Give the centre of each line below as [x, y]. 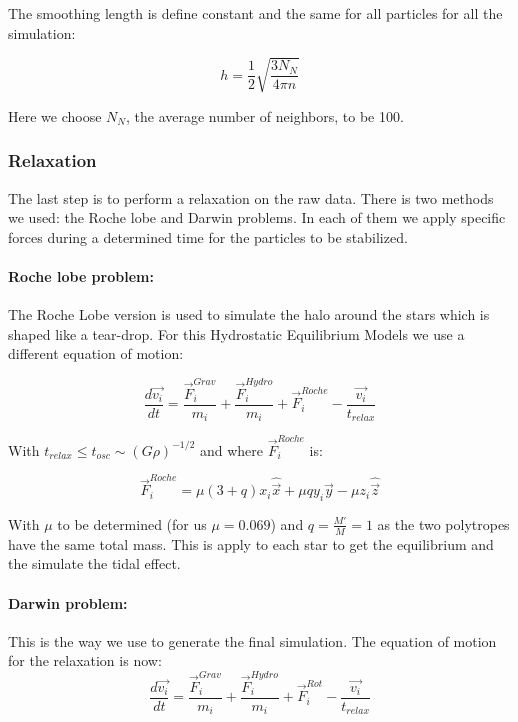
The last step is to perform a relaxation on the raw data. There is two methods [251, 197]
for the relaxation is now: [85, 660]
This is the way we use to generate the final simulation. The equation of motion [252, 640]
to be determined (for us [132, 523]
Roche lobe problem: [81, 275]
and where [231, 449]
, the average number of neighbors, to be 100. [264, 115]
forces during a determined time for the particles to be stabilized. [208, 236]
